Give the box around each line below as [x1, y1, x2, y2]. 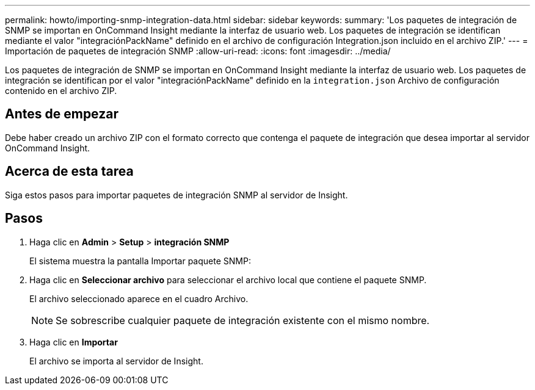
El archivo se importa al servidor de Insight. [29, 355, 203, 366]
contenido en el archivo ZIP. [5, 85, 117, 96]
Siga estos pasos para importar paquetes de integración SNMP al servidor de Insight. [5, 189, 348, 200]
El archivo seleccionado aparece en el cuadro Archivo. [29, 293, 249, 304]
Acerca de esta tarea [5, 164, 134, 179]
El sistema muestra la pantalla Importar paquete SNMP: [29, 255, 251, 266]
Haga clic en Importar [29, 336, 118, 347]
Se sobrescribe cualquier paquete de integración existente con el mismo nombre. [56, 314, 430, 327]
